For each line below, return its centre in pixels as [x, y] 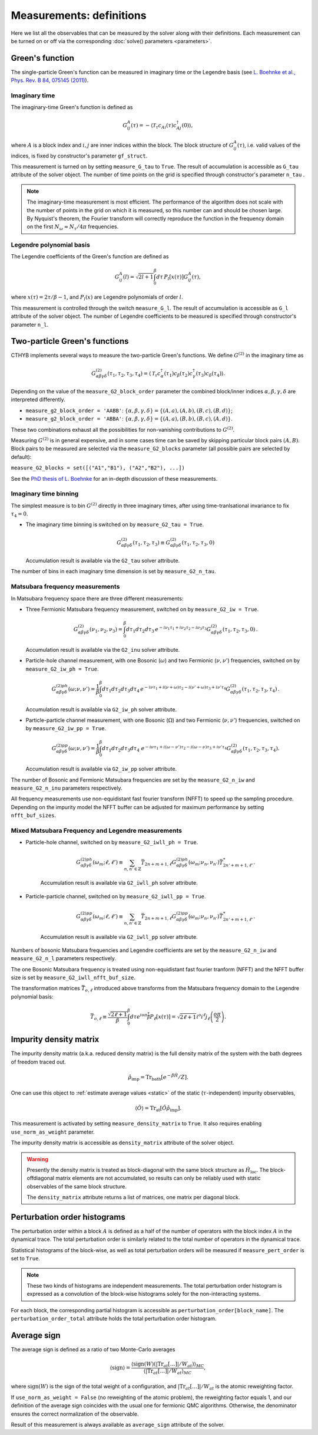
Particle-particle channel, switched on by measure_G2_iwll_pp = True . [116, 896]
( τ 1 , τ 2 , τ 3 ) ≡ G [152, 543]
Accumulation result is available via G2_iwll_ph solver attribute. [119, 883]
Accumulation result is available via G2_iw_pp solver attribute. [101, 769]
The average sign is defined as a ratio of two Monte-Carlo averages [93, 1349]
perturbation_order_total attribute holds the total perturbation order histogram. [114, 1319]
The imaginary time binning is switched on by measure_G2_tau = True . [115, 524]
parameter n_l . [30, 324]
